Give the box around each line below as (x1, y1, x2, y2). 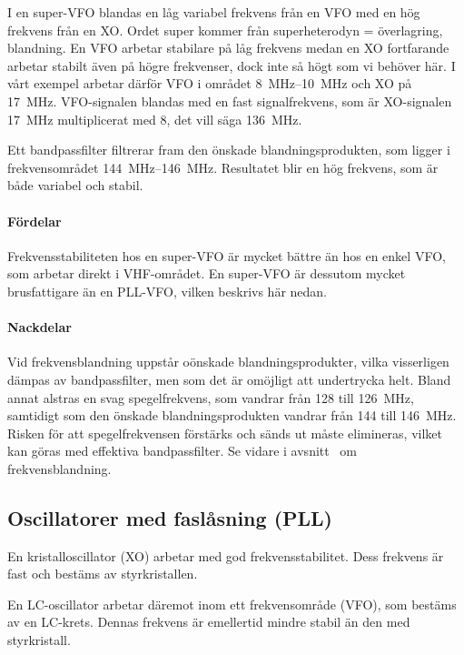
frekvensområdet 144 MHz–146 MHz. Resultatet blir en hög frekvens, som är (7, 157, 439, 176)
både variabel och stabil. (7, 176, 143, 195)
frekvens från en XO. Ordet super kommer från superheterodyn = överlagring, (7, 20, 443, 39)
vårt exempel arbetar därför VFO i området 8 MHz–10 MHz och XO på (7, 74, 412, 93)
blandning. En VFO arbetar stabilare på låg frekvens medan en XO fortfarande (7, 38, 449, 57)
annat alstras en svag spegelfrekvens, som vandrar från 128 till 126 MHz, (7, 388, 414, 407)
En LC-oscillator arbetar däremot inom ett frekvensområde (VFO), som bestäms (7, 594, 457, 613)
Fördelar (7, 211, 62, 230)
